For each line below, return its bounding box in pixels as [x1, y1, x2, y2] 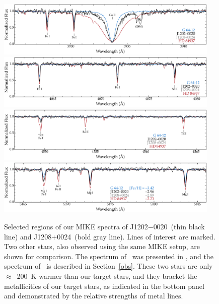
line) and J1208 [4, 231, 52, 241]
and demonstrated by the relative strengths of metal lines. [4, 290, 183, 301]
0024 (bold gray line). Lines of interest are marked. [57, 231, 215, 241]
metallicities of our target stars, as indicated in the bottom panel [4, 280, 204, 291]
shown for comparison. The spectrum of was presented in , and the [4, 251, 213, 261]
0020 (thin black [153, 221, 205, 231]
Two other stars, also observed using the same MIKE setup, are [4, 241, 200, 252]
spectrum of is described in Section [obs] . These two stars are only [4, 261, 213, 271]
